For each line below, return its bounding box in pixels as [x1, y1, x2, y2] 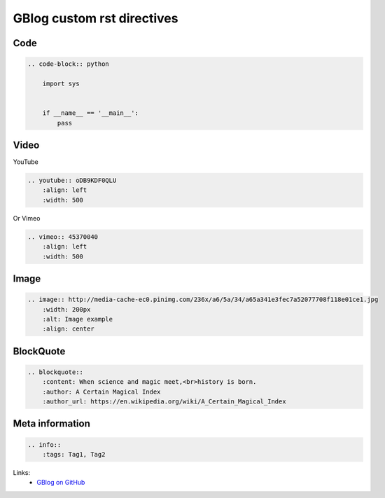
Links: [13, 469, 31, 477]
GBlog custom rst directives [13, 11, 178, 26]
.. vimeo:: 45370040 [27, 233, 98, 241]
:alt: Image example [42, 315, 113, 323]
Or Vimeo [13, 214, 41, 222]
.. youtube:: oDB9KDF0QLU [27, 176, 117, 184]
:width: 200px [42, 305, 91, 313]
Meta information [13, 417, 90, 430]
